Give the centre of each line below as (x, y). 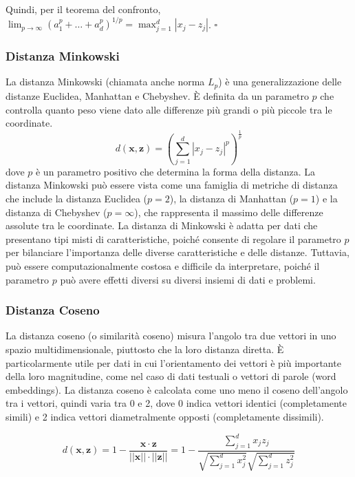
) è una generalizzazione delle (280, 82)
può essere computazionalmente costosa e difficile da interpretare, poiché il (163, 265)
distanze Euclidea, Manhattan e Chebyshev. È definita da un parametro (157, 95)
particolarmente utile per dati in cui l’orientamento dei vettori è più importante (173, 362)
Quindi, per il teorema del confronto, (83, 9)
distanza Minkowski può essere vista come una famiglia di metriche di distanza (172, 185)
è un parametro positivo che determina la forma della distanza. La (175, 171)
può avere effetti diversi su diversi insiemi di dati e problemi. (188, 279)
